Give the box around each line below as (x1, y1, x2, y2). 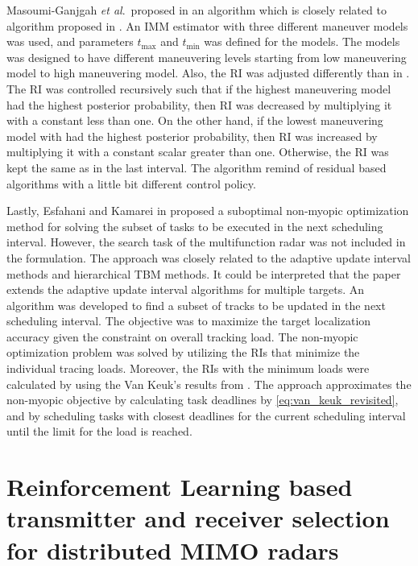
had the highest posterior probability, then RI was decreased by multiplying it (6, 96, 392, 113)
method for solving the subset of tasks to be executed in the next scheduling (6, 217, 383, 234)
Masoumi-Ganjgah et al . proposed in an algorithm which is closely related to (6, 2, 387, 18)
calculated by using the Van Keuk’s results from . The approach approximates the (6, 375, 412, 392)
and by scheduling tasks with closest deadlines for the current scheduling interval (6, 407, 406, 423)
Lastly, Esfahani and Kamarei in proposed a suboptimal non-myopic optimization (6, 202, 409, 219)
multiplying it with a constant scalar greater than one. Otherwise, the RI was (6, 143, 389, 160)
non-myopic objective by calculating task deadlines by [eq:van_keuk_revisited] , (6, 391, 399, 408)
